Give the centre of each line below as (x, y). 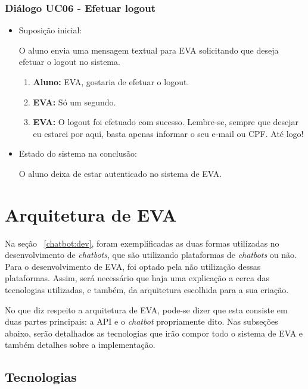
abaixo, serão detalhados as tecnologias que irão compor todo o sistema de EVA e (154, 333)
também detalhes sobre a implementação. (80, 345)
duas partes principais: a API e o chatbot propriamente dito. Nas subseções (141, 321)
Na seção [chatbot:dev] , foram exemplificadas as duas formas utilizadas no (142, 243)
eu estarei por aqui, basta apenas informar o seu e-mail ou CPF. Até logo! (168, 133)
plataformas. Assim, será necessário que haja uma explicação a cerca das (137, 278)
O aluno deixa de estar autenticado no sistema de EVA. (120, 173)
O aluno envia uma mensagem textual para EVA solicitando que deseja (149, 50)
